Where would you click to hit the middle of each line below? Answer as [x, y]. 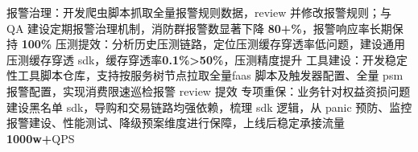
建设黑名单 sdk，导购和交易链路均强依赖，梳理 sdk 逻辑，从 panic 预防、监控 [209, 107]
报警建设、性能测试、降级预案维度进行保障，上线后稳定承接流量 [176, 123]
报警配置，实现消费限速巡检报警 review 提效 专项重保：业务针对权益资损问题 [209, 90]
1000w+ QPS [41, 138]
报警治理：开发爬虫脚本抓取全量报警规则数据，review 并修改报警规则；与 [199, 12]
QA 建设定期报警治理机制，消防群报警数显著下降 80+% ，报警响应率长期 [199, 28]
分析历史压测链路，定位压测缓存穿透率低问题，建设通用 [258, 44]
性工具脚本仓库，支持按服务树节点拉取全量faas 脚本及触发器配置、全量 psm [205, 75]
